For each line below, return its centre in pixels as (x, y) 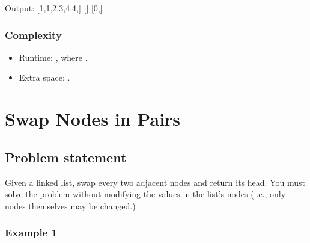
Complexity (33, 35)
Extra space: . (44, 77)
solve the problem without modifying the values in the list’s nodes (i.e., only (145, 194)
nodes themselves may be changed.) (70, 205)
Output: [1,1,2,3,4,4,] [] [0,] (54, 8)
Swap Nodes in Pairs (93, 119)
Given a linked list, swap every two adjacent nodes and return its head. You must (155, 182)
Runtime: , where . (53, 57)
